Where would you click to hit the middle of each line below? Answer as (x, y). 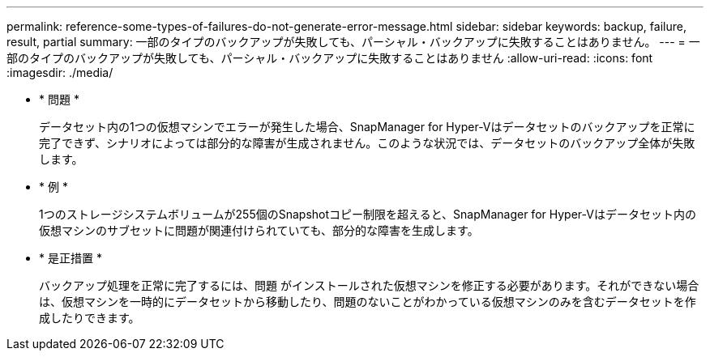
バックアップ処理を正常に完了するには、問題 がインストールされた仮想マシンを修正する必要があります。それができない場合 (369, 285)
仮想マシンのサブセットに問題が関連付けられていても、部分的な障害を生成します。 (259, 230)
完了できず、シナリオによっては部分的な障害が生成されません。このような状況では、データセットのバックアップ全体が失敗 (367, 143)
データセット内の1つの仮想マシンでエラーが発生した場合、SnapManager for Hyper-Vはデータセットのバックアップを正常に (367, 127)
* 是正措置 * (71, 258)
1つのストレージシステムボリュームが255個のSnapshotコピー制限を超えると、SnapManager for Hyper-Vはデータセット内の (368, 214)
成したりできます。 (90, 318)
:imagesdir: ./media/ (60, 72)
